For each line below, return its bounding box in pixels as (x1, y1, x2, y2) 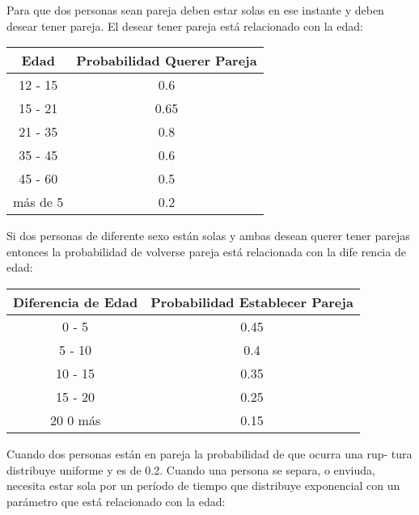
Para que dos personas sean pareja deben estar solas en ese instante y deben (6, 2, 384, 18)
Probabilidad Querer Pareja (76, 51, 257, 70)
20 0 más (49, 410, 101, 429)
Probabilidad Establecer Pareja (150, 292, 353, 311)
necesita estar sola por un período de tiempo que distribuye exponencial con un (6, 477, 400, 494)
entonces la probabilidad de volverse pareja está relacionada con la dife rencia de (6, 243, 406, 260)
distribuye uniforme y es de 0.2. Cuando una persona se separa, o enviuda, (6, 461, 375, 478)
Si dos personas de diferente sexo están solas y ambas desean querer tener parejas (6, 227, 410, 244)
